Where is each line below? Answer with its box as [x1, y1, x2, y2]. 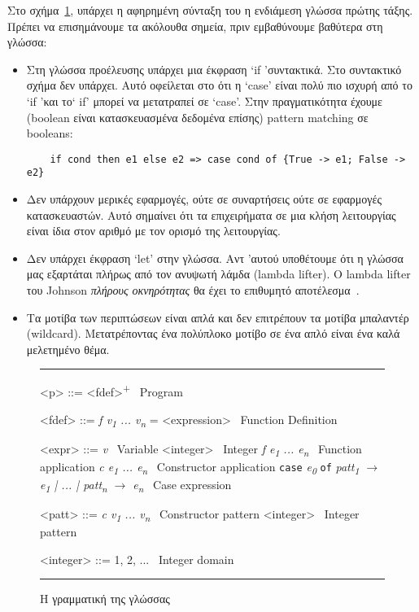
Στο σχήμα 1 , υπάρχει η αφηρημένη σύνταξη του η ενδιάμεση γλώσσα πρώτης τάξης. [7, 2, 413, 18]
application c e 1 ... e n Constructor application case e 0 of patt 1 [40, 457, 360, 477]
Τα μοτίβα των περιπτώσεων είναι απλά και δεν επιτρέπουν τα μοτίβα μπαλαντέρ [26, 308, 409, 326]
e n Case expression [133, 476, 232, 495]
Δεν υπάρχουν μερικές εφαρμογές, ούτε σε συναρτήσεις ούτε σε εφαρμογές [26, 190, 382, 208]
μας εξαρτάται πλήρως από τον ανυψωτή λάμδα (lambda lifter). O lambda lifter [26, 265, 411, 282]
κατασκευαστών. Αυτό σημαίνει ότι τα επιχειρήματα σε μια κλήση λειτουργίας [26, 206, 396, 223]
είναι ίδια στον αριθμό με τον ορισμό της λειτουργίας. [26, 222, 281, 239]
